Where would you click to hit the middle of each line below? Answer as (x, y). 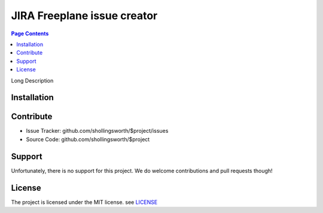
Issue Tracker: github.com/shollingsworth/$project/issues (97, 131)
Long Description (32, 80)
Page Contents (30, 34)
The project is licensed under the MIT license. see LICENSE (84, 202)
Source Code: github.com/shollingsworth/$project (88, 139)
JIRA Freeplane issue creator (84, 16)
